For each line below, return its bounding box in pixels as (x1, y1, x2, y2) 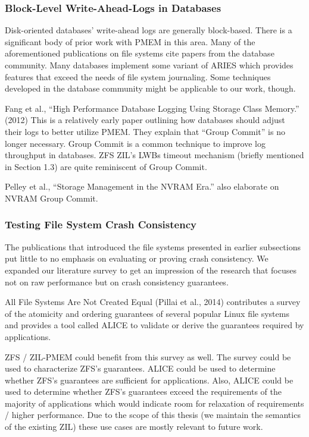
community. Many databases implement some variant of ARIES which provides (5, 59, 294, 71)
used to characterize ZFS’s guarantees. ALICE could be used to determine (5, 362, 276, 375)
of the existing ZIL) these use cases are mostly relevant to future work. (5, 420, 263, 433)
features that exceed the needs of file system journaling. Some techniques (5, 70, 271, 83)
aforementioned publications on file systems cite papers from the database (5, 47, 274, 59)
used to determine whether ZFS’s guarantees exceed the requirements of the (5, 385, 282, 398)
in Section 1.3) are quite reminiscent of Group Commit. (5, 160, 207, 172)
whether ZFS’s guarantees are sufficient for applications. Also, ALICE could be (5, 373, 294, 386)
